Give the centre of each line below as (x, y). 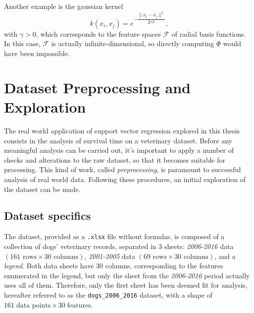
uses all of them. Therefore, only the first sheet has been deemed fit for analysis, (126, 285)
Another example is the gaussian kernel (64, 6)
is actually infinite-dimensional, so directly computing (133, 43)
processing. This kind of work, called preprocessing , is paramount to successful (123, 169)
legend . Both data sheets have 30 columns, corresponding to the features (114, 266)
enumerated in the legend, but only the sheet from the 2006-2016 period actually (127, 275)
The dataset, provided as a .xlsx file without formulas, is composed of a (114, 236)
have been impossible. (37, 53)
